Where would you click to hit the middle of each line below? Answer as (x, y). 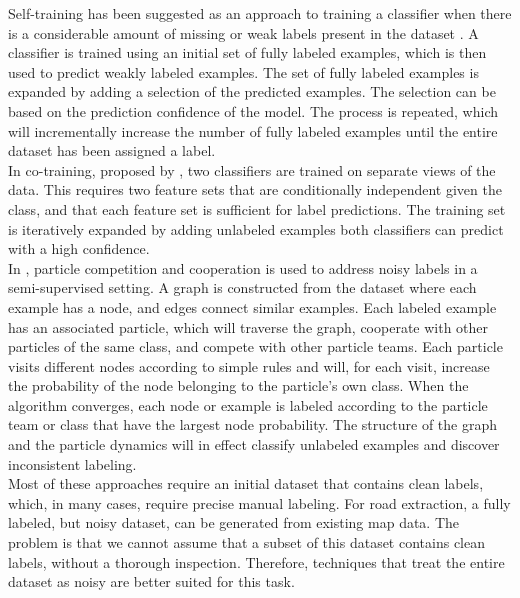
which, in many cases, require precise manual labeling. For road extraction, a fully (259, 502)
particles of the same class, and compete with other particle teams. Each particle (255, 346)
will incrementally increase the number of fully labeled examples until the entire (253, 130)
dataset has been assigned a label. (112, 150)
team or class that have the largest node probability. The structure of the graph (252, 424)
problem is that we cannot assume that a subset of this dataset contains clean (246, 542)
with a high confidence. (79, 248)
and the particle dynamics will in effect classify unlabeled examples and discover (254, 444)
